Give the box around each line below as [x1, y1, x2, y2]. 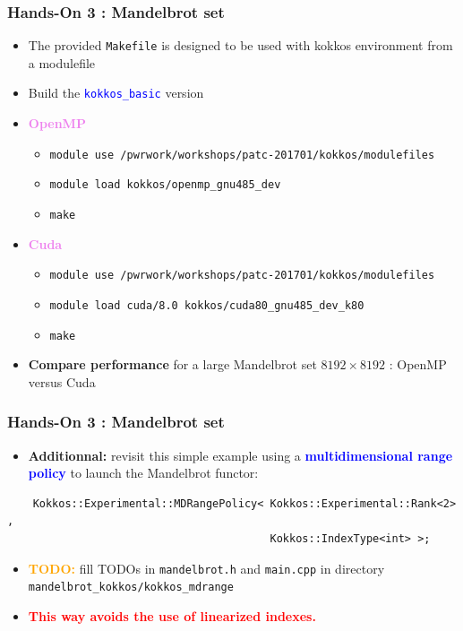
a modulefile [28, 53, 96, 72]
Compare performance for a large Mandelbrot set [28, 355, 317, 374]
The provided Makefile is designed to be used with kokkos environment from [28, 36, 453, 55]
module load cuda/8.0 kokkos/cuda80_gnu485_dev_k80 [49, 298, 364, 312]
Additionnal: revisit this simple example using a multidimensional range [28, 445, 453, 464]
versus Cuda [28, 372, 96, 391]
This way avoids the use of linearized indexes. [28, 606, 316, 625]
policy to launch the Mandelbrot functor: [28, 463, 259, 482]
